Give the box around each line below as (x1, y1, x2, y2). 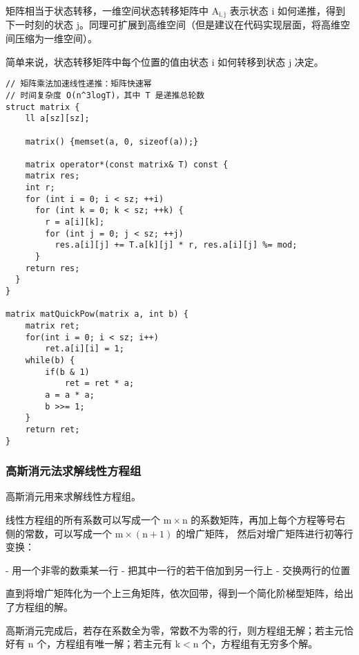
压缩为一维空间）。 (14, 31, 97, 46)
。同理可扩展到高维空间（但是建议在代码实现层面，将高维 (79, 17, 340, 32)
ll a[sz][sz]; (25, 113, 90, 124)
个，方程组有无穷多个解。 (202, 636, 318, 651)
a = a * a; (45, 389, 95, 400)
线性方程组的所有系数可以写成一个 (6, 513, 160, 527)
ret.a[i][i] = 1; (45, 344, 124, 354)
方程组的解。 (14, 600, 73, 614)
